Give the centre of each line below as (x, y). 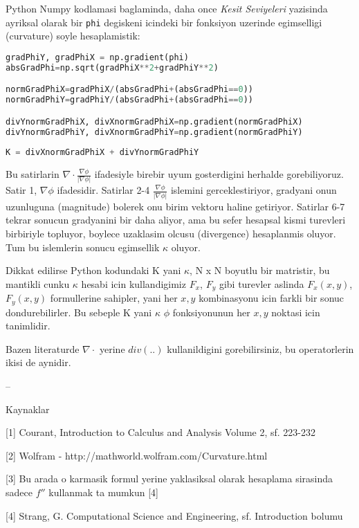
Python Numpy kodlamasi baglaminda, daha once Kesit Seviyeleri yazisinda (167, 8)
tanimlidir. (28, 326)
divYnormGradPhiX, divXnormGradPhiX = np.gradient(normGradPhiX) (154, 121)
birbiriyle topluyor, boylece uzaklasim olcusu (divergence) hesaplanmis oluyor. (171, 233)
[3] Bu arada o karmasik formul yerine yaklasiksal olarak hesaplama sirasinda (169, 479)
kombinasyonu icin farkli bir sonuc (271, 298)
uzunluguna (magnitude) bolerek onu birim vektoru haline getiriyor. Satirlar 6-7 (175, 206)
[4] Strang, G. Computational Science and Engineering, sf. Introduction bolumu (174, 515)
